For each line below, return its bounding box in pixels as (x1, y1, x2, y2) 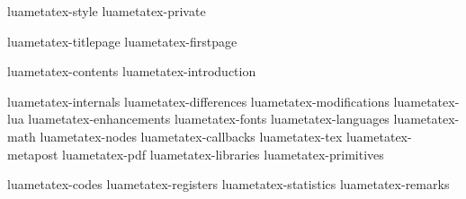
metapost (7, 144, 58, 163)
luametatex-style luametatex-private (7, 2, 206, 20)
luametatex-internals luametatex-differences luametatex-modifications (7, 91, 390, 110)
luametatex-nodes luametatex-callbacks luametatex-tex (40, 126, 343, 145)
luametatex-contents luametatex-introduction (7, 62, 256, 81)
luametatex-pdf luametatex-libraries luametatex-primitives (62, 144, 384, 163)
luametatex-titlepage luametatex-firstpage (7, 31, 237, 50)
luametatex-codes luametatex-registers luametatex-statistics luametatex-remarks (7, 175, 450, 194)
